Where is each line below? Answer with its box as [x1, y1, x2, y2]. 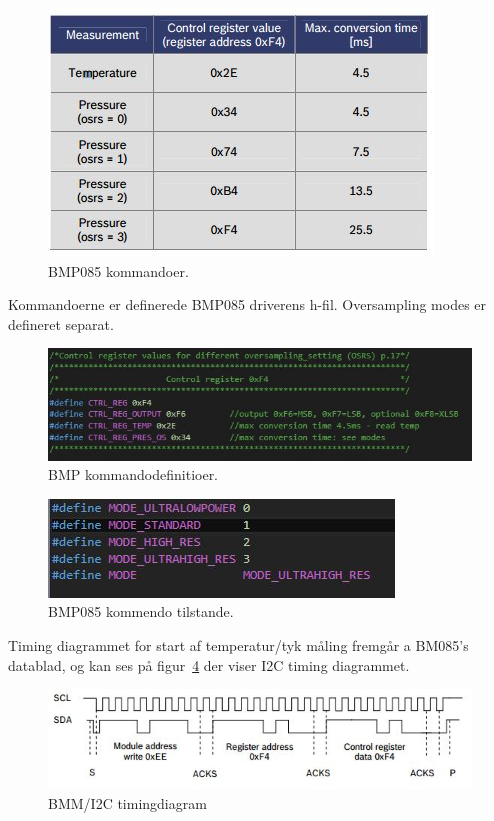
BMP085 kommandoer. [48, 260, 189, 281]
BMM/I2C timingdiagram [48, 792, 207, 813]
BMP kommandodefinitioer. [48, 464, 219, 485]
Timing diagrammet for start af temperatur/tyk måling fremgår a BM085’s [8, 634, 469, 655]
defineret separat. [8, 313, 114, 334]
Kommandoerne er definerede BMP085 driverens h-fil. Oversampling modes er [8, 294, 487, 315]
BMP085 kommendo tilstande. [48, 601, 234, 622]
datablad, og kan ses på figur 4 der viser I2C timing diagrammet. [8, 654, 410, 675]
